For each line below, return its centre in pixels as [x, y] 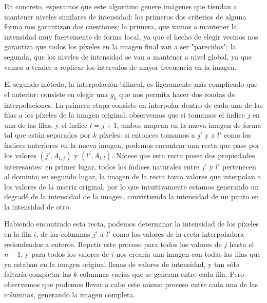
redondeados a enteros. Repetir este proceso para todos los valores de [113, 244]
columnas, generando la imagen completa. [70, 294]
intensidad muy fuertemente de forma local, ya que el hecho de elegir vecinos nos [131, 36]
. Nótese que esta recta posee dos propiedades [183, 155]
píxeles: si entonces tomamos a [147, 135]
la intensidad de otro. [38, 206]
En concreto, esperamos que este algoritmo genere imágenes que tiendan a [121, 6]
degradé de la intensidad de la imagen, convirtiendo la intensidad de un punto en [132, 196]
